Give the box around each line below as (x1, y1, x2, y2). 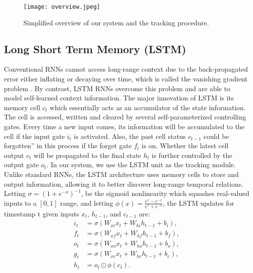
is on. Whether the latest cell (141, 140, 229, 151)
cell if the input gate (4, 131, 65, 141)
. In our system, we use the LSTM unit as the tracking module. (46, 159, 236, 170)
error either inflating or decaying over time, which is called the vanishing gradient (4, 74, 248, 84)
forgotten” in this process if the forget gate (4, 140, 132, 151)
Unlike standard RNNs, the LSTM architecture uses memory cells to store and (4, 169, 239, 179)
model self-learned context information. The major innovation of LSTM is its (4, 93, 234, 103)
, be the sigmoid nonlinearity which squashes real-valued (81, 188, 250, 198)
